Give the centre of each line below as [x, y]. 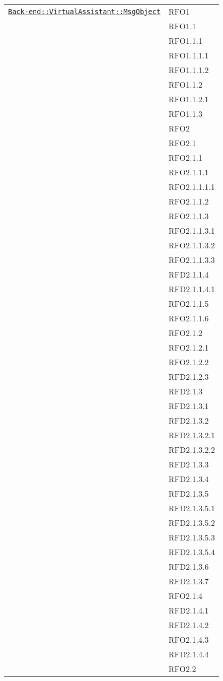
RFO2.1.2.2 [189, 362]
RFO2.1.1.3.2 [192, 245]
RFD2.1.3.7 [189, 581]
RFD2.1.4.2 [189, 625]
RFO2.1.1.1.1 [192, 187]
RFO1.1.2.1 [189, 99]
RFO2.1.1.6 [189, 318]
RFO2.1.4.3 [189, 639]
